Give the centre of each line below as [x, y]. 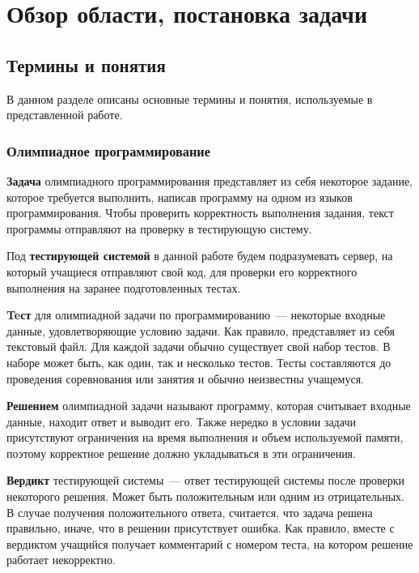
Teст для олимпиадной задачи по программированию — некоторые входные [196, 315]
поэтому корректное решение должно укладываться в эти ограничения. [181, 453]
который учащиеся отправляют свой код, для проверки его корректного [182, 271]
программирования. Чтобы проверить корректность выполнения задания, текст [200, 213]
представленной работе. [65, 115]
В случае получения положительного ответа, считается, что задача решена [190, 512]
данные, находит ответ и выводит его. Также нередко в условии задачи [181, 421]
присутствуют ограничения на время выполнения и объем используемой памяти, [205, 437]
